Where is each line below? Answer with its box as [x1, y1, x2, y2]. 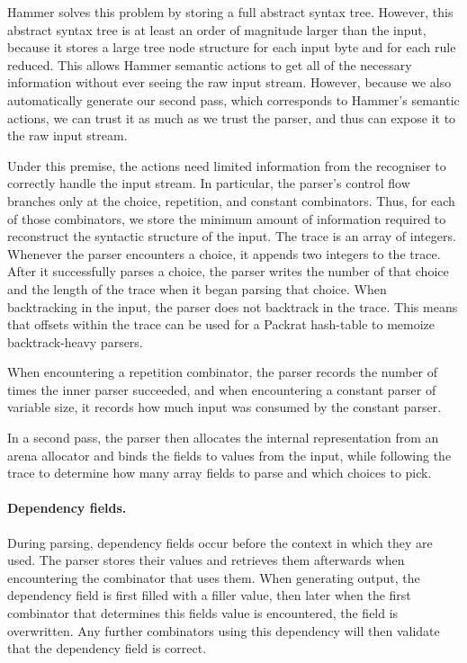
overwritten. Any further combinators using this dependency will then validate [7, 621, 440, 640]
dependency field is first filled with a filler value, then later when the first [7, 586, 411, 605]
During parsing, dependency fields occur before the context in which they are [7, 533, 433, 551]
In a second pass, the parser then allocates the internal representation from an [7, 428, 439, 447]
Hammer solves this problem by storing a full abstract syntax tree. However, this [7, 3, 454, 21]
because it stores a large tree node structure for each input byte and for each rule [7, 38, 456, 57]
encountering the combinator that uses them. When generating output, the [7, 568, 420, 587]
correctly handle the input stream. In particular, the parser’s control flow [7, 174, 410, 193]
